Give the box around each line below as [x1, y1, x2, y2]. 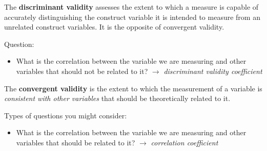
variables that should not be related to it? [16, 65, 148, 76]
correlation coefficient [151, 137, 218, 147]
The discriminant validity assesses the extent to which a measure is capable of [4, 2, 259, 12]
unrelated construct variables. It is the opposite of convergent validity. [4, 21, 224, 32]
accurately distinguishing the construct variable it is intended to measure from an [4, 11, 260, 22]
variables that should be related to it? [16, 137, 135, 147]
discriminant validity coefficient [163, 65, 262, 76]
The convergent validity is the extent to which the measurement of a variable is [4, 83, 262, 93]
